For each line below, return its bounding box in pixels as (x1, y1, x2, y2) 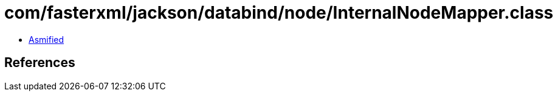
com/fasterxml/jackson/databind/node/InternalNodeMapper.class (4, 2, 554, 23)
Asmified (29, 34, 64, 45)
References (4, 55, 75, 71)
